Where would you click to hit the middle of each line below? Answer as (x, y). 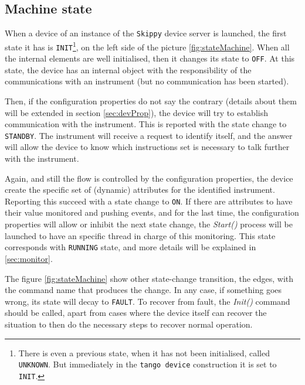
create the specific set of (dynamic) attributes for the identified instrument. (140, 190)
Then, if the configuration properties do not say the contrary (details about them (151, 101)
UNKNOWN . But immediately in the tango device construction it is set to (148, 364)
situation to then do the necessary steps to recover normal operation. (129, 324)
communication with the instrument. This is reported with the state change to (146, 124)
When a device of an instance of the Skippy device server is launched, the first (146, 33)
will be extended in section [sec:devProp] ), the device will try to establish (136, 112)
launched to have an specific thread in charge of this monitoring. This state (140, 235)
